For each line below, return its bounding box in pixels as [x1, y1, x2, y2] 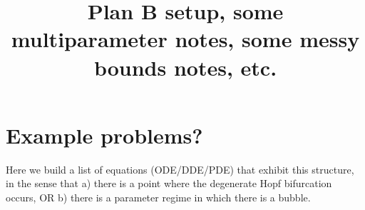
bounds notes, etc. [93, 52, 277, 81]
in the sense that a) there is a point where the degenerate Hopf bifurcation [6, 176, 332, 191]
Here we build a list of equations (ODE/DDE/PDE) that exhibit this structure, [6, 161, 354, 176]
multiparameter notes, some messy [11, 24, 360, 54]
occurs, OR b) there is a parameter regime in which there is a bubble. [6, 189, 311, 204]
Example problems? [6, 120, 203, 149]
